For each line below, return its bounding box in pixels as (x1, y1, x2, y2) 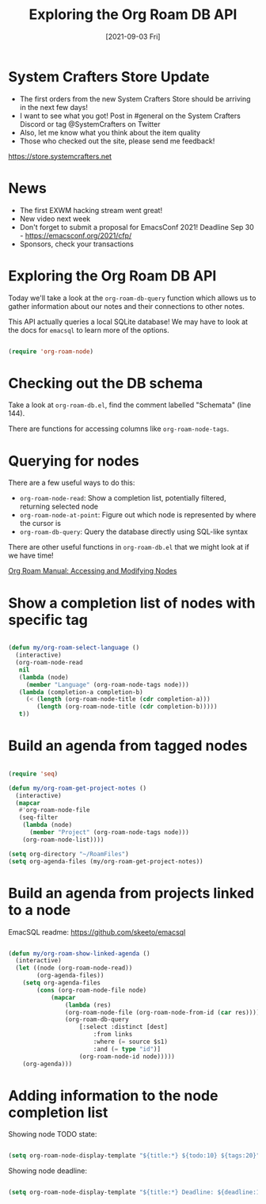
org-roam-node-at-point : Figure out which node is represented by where (19, 510, 256, 520)
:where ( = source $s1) (93, 1038, 169, 1046)
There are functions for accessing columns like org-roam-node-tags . (8, 424, 230, 433)
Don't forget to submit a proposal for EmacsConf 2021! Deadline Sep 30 (19, 222, 255, 231)
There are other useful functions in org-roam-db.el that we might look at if (8, 543, 249, 552)
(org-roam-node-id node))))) (78, 1052, 176, 1061)
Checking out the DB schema (8, 374, 203, 392)
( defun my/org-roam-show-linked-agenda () (8, 949, 150, 958)
